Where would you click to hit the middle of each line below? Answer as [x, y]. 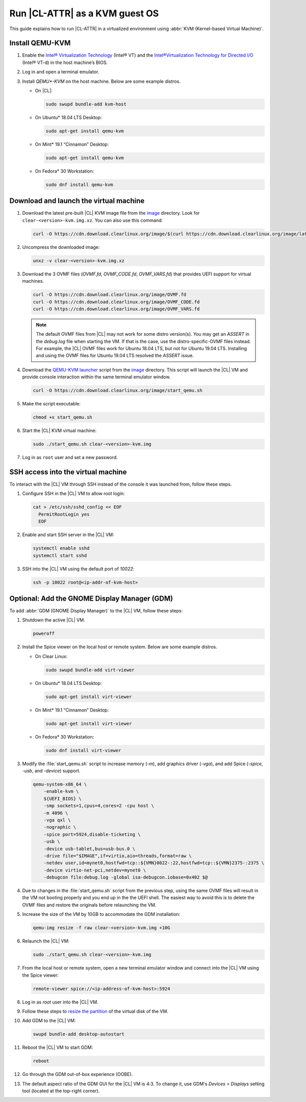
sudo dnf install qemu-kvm [79, 185]
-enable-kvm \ [61, 791]
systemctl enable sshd [61, 548]
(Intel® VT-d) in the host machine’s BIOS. [65, 62]
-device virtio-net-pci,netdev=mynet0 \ [95, 870]
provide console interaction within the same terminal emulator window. [96, 377]
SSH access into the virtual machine [68, 472]
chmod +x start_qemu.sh [63, 417]
